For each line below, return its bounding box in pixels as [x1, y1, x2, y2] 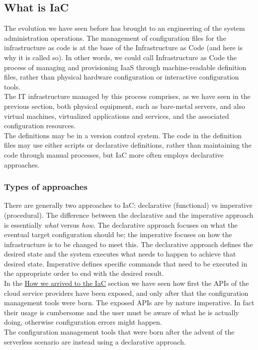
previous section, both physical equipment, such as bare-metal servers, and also [4, 100, 245, 111]
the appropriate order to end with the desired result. [4, 268, 164, 278]
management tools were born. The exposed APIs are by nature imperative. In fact [4, 297, 255, 308]
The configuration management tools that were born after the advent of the [4, 327, 235, 337]
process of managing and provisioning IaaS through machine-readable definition [4, 62, 247, 72]
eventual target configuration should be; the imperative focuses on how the [4, 229, 232, 240]
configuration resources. [4, 120, 76, 131]
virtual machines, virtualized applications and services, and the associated [4, 110, 229, 121]
